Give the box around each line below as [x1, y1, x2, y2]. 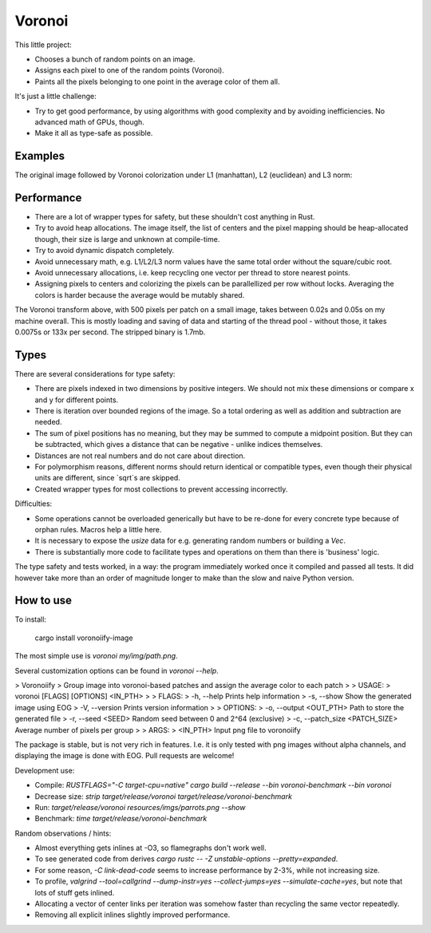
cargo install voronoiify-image [34, 633, 133, 642]
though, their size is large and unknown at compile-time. [34, 234, 220, 243]
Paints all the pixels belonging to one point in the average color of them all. [34, 77, 280, 86]
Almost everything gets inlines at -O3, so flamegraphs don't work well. [34, 843, 267, 853]
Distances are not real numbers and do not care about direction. [34, 451, 246, 461]
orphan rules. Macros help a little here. [34, 524, 162, 534]
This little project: [14, 40, 72, 49]
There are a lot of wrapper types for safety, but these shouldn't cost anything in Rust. [34, 212, 315, 222]
